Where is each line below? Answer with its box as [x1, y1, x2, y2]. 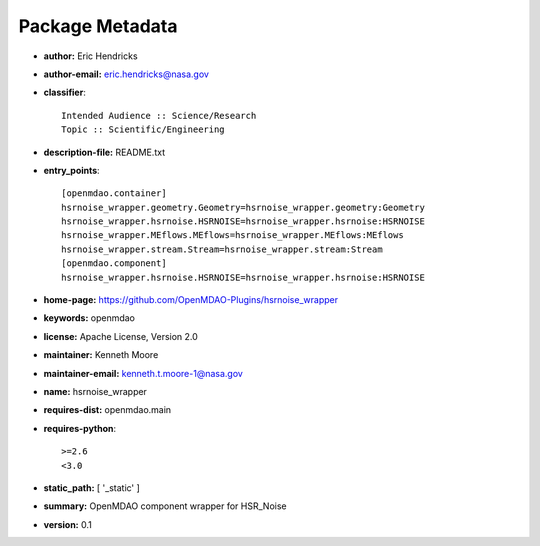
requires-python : [43, 422, 117, 434]
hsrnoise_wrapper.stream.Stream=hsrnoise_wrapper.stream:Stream [61, 243, 384, 255]
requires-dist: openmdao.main [43, 404, 172, 416]
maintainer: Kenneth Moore [43, 349, 159, 361]
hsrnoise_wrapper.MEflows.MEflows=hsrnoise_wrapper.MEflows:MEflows [61, 230, 404, 241]
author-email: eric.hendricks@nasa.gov [43, 68, 210, 80]
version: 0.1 [43, 518, 92, 530]
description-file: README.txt [43, 146, 165, 158]
